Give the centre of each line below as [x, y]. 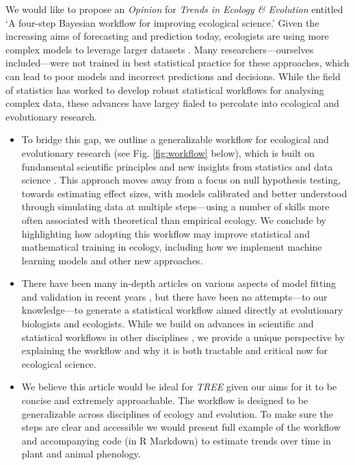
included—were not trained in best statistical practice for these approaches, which [177, 63]
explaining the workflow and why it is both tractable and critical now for [174, 350]
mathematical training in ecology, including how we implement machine [172, 247]
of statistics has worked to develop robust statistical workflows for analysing [165, 89]
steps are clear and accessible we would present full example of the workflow [181, 427]
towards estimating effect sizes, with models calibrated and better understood [184, 193]
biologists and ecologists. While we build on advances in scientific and [168, 324]
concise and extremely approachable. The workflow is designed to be [165, 400]
